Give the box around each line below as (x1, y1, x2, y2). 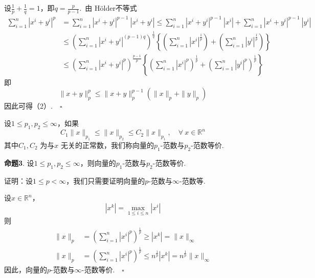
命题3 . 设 (4, 157, 34, 168)
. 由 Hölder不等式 (79, 3, 137, 13)
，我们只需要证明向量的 (66, 175, 145, 186)
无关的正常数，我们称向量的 (60, 140, 154, 150)
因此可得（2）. (4, 100, 53, 111)
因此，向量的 (4, 264, 47, 275)
